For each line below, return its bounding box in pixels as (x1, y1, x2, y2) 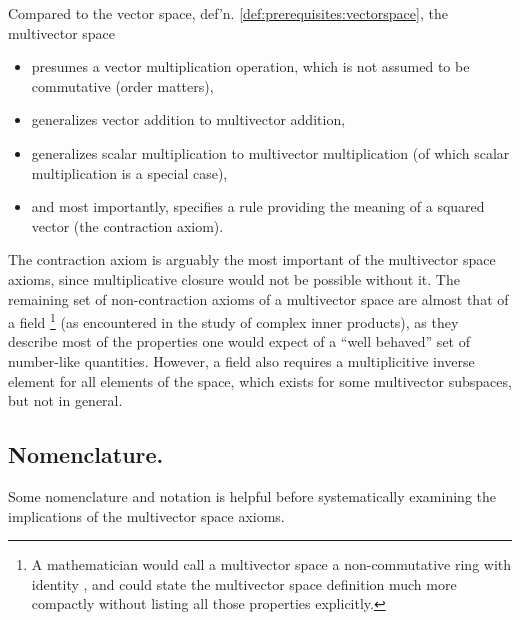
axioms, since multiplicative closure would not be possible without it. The (8, 268, 460, 289)
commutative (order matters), (31, 75, 214, 96)
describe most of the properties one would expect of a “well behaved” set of (8, 331, 470, 352)
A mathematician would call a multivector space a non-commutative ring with (31, 554, 512, 575)
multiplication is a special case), (31, 162, 228, 183)
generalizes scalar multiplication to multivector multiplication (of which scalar (31, 142, 510, 163)
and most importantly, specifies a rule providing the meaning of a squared (31, 196, 485, 217)
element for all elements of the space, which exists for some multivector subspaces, (8, 370, 512, 391)
